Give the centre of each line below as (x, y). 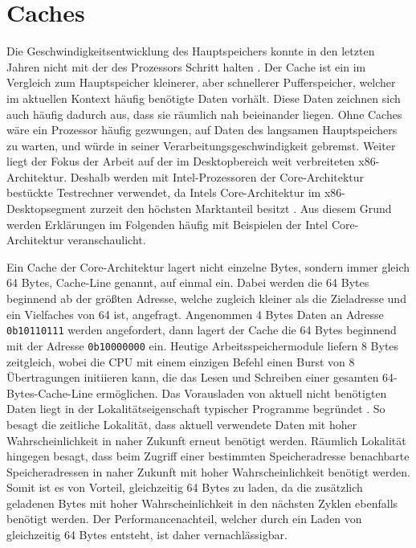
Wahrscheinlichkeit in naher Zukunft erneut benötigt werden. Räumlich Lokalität (206, 440)
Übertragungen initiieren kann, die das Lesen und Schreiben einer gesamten (193, 377)
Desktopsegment (47, 209)
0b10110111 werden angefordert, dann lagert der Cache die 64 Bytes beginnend (202, 330)
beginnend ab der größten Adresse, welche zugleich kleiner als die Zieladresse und (206, 299)
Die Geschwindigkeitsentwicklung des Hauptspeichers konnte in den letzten (191, 51)
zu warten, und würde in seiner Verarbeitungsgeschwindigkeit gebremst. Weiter (201, 145)
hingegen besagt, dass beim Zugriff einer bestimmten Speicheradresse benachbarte (208, 456)
